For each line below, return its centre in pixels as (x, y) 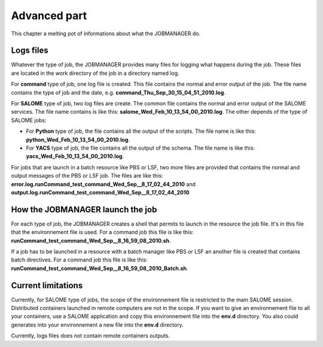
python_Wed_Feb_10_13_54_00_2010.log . (78, 139)
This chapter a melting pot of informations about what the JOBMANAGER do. (106, 34)
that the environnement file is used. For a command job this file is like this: (102, 232)
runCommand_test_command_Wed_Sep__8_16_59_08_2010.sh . (91, 241)
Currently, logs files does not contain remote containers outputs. (91, 336)
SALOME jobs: (29, 120)
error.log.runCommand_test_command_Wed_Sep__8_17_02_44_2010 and (103, 184)
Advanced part (49, 16)
